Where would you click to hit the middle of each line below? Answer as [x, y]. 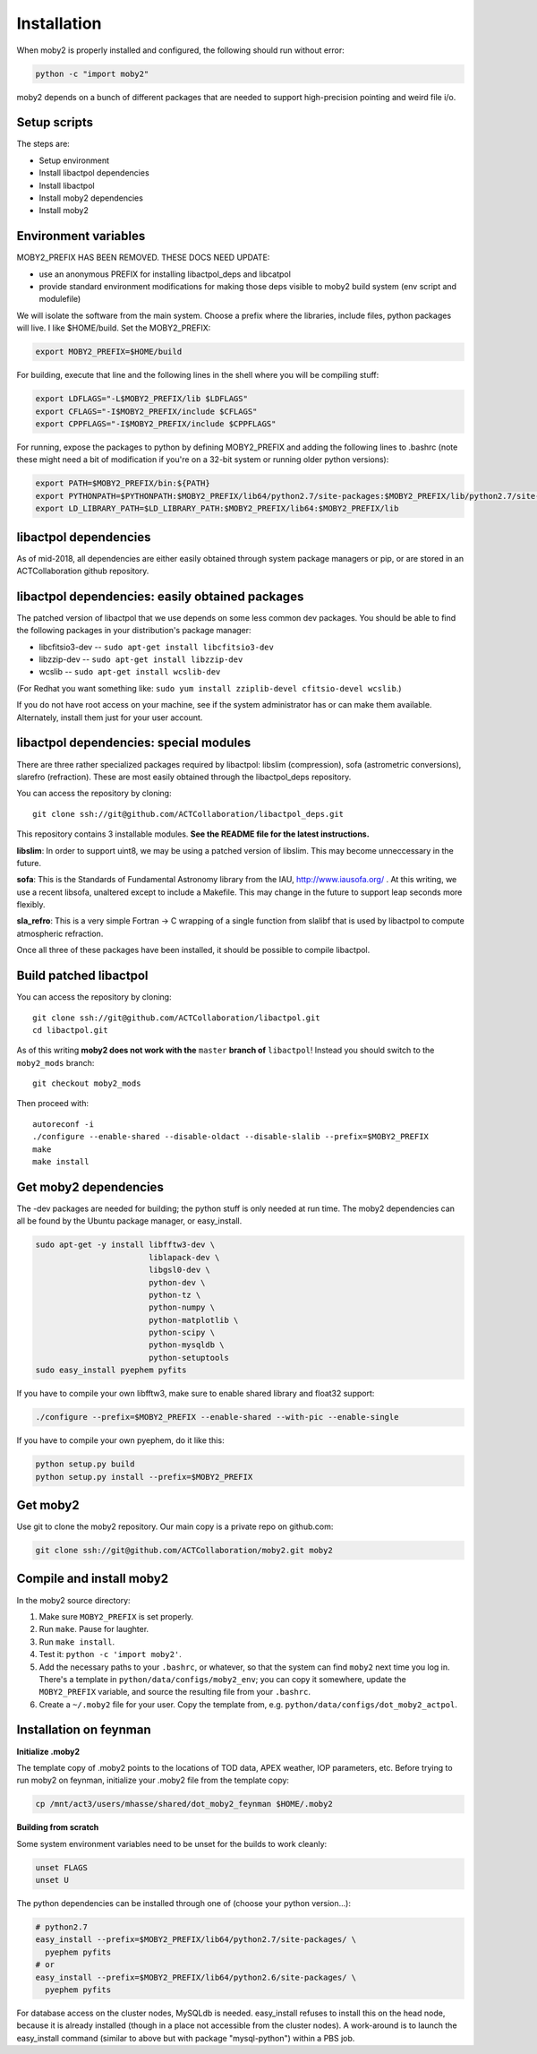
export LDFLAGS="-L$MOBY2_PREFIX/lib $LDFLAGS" [141, 399]
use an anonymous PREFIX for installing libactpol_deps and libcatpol [165, 274]
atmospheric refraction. [60, 933]
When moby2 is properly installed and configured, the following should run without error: [180, 50]
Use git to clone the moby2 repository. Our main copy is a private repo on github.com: [175, 1526]
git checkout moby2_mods [87, 1083]
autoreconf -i [63, 1124]
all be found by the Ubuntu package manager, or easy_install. [129, 1221]
